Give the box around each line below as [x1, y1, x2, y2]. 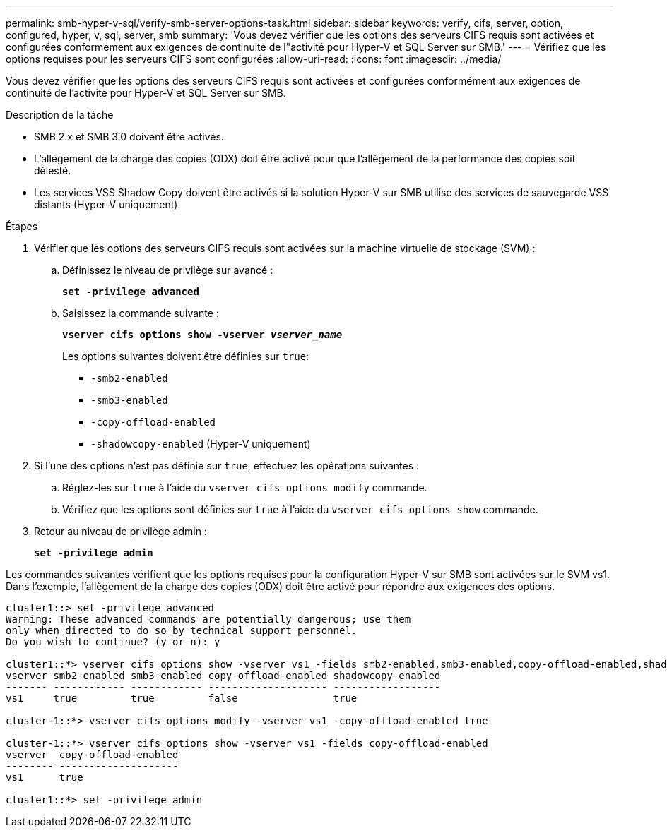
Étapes [6, 220, 38, 232]
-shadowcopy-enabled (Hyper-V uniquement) [90, 438, 311, 450]
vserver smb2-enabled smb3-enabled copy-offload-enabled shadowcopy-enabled [6, 670, 441, 681]
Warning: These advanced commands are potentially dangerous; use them [6, 613, 411, 625]
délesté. [34, 164, 71, 176]
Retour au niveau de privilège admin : [34, 525, 207, 537]
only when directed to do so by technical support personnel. [6, 625, 358, 636]
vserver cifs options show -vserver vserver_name [62, 329, 343, 340]
